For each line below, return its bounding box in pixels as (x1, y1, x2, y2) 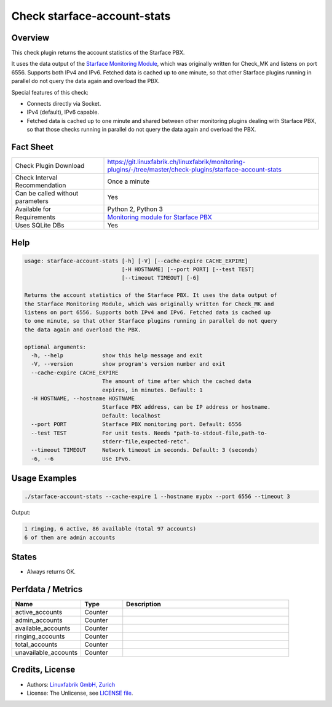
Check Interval (15, 173, 58, 182)
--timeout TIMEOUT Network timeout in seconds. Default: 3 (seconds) (31, 446, 258, 454)
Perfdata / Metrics (11, 584, 83, 594)
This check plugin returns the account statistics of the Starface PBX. (11, 49, 185, 57)
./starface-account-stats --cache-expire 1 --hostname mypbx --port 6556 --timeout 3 (24, 493, 290, 500)
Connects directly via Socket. (26, 100, 101, 108)
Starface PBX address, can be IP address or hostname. (101, 403, 271, 411)
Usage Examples (11, 473, 77, 484)
